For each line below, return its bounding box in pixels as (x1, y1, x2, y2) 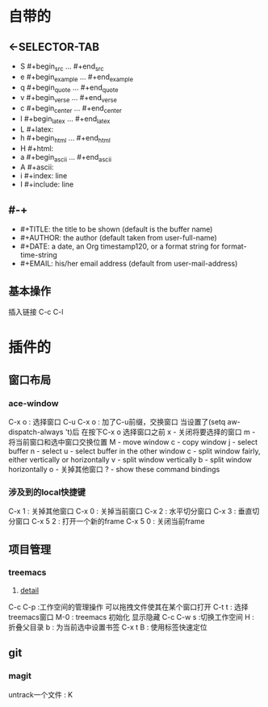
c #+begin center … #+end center (19, 103, 123, 115)
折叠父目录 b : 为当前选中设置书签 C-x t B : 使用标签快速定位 (8, 622, 207, 632)
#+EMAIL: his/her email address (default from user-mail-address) (19, 259, 238, 269)
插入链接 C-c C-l (8, 307, 64, 316)
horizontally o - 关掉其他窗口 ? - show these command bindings (8, 464, 220, 474)
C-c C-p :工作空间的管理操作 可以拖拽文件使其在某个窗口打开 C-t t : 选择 (8, 602, 249, 612)
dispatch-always (8, 427, 64, 437)
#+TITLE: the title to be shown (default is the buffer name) (19, 224, 213, 234)
